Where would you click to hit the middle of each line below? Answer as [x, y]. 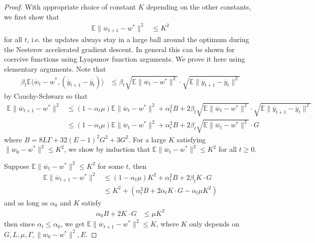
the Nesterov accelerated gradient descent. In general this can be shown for [119, 49]
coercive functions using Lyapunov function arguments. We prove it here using [125, 59]
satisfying [191, 139]
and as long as [26, 202]
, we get [72, 224]
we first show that [32, 16]
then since [20, 224]
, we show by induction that [107, 149]
